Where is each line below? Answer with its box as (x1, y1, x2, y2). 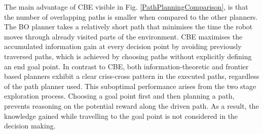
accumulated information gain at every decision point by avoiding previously (4, 41, 242, 52)
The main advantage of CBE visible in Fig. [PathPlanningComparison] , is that (4, 2, 248, 12)
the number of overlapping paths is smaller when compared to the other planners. (4, 11, 258, 22)
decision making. (4, 120, 56, 131)
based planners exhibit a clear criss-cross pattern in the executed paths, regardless (4, 71, 259, 81)
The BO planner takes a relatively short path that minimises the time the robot (4, 21, 253, 32)
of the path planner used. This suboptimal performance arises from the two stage (4, 80, 256, 91)
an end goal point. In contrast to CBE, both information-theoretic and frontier (4, 61, 249, 71)
